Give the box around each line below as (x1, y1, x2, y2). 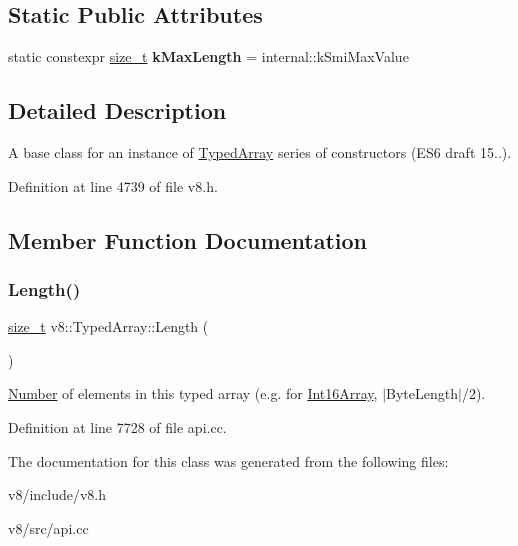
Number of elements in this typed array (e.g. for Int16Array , (8, 383, 378, 404)
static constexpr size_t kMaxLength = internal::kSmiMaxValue (8, 46, 409, 67)
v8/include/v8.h (8, 484, 107, 505)
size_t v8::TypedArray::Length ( (8, 316, 209, 337)
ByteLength (386, 383, 459, 404)
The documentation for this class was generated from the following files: (8, 450, 449, 471)
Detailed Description (8, 95, 227, 126)
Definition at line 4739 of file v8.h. (8, 175, 218, 196)
